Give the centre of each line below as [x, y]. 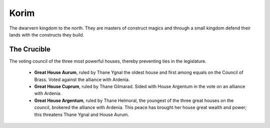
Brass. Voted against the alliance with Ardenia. [82, 79]
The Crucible [30, 49]
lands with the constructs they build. [47, 34]
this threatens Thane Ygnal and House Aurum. [82, 114]
